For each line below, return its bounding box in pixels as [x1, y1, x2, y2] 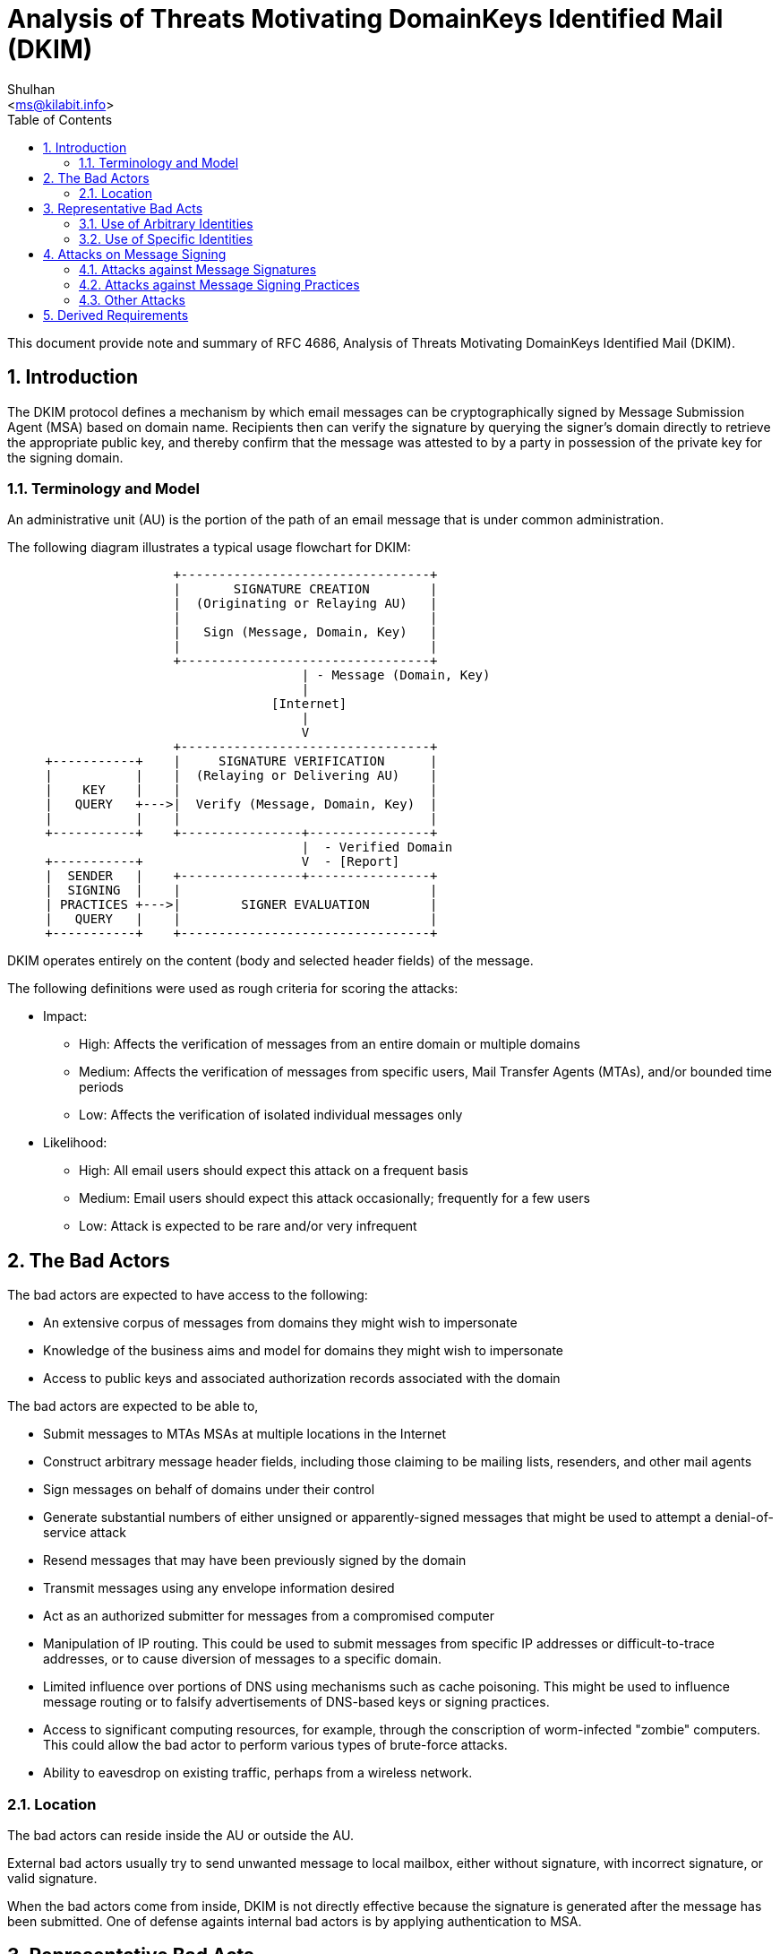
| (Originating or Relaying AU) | [173, 596, 438, 611]
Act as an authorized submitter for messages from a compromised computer [43, 1608, 494, 1624]
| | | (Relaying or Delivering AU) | [45, 768, 438, 783]
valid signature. [7, 1870, 98, 1886]
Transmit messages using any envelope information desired [43, 1580, 395, 1596]
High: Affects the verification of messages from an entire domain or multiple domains [79, 1036, 580, 1052]
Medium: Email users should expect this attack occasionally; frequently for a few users [79, 1190, 590, 1206]
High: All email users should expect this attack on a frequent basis [79, 1163, 468, 1179]
